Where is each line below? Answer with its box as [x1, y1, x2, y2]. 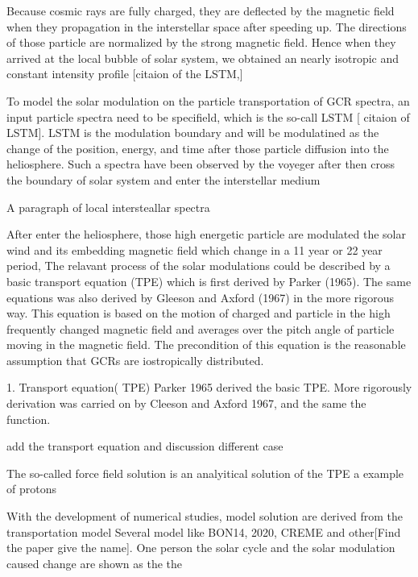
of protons [6, 480, 56, 497]
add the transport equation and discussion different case [6, 438, 283, 455]
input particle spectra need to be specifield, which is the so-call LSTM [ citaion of [6, 108, 410, 125]
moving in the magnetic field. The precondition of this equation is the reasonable [6, 336, 406, 353]
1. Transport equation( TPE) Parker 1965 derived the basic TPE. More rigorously [6, 379, 412, 396]
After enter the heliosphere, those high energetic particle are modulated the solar [6, 226, 406, 243]
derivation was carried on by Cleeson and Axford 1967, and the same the [6, 395, 366, 412]
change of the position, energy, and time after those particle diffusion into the [6, 139, 389, 156]
